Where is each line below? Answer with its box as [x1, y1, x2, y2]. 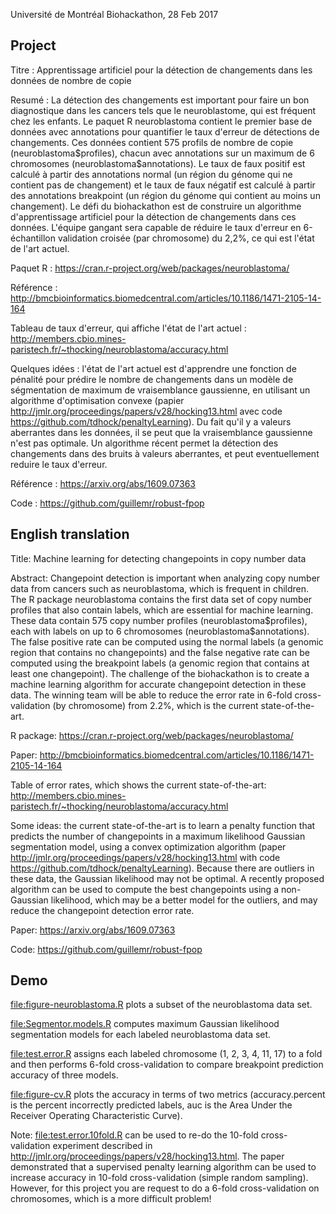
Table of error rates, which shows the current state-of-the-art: [10, 779, 267, 791]
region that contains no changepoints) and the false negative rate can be [10, 646, 310, 658]
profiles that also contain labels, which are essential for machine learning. [10, 604, 314, 616]
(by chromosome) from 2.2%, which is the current [52, 699, 259, 711]
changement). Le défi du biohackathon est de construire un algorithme [10, 200, 302, 212]
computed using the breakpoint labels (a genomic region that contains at [10, 657, 310, 669]
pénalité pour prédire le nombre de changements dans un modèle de [10, 373, 294, 385]
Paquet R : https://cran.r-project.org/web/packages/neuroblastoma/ [10, 262, 290, 274]
